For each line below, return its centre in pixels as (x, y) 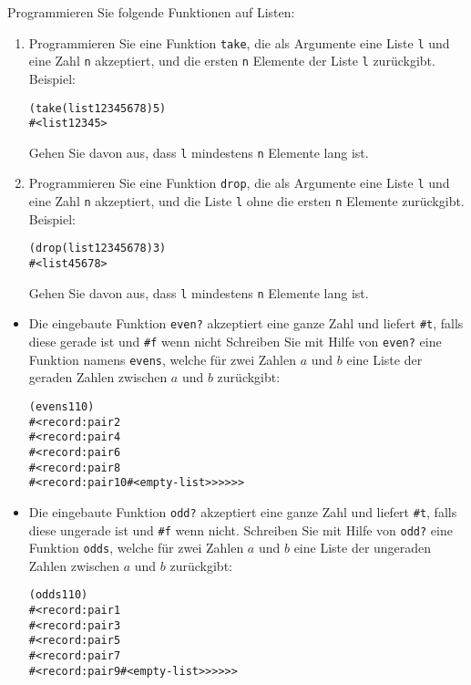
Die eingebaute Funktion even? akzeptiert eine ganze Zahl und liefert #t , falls (246, 323)
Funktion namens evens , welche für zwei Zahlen (162, 359)
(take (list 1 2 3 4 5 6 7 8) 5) (97, 108)
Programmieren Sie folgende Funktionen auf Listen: (151, 12)
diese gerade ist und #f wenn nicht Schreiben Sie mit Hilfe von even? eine (235, 341)
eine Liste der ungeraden (363, 548)
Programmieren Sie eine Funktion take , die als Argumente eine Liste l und (239, 42)
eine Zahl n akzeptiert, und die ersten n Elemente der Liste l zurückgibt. (232, 61)
